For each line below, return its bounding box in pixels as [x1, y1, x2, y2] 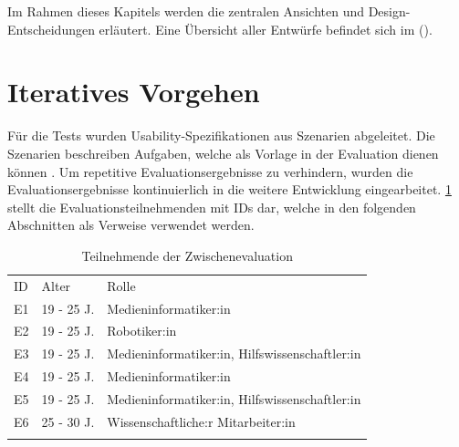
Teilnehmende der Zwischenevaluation [81, 245, 293, 265]
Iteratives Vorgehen [7, 73, 260, 110]
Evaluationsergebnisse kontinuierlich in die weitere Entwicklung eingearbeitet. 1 [7, 180, 452, 199]
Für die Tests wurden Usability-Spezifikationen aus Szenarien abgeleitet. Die [7, 126, 435, 145]
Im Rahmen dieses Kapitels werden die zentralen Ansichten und [7, 2, 364, 20]
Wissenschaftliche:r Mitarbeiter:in [107, 411, 296, 431]
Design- [368, 2, 411, 20]
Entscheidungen [7, 19, 95, 38]
